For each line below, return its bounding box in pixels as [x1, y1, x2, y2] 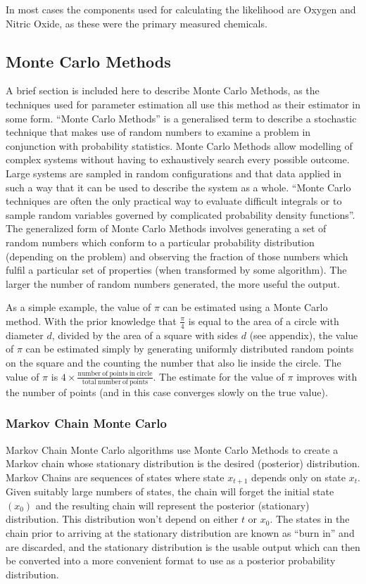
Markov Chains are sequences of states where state [6, 469, 225, 484]
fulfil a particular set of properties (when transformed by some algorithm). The [6, 262, 347, 277]
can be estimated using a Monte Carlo [163, 300, 328, 315]
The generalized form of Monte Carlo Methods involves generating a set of [6, 221, 327, 236]
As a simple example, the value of [6, 300, 151, 315]
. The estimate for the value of [153, 369, 284, 383]
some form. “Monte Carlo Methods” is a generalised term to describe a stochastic [6, 110, 357, 125]
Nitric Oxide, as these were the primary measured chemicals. [6, 15, 267, 30]
